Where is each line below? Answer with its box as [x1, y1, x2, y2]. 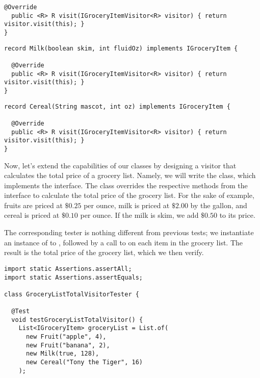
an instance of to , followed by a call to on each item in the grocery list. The [4, 237, 243, 247]
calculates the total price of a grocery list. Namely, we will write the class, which [4, 170, 256, 181]
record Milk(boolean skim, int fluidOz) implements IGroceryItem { [4, 44, 238, 52]
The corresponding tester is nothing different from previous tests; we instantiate [4, 227, 254, 238]
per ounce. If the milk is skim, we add [80, 210, 199, 220]
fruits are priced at [4, 199, 63, 210]
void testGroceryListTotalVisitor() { [11, 316, 143, 323]
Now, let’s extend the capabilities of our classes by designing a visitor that [4, 160, 237, 170]
